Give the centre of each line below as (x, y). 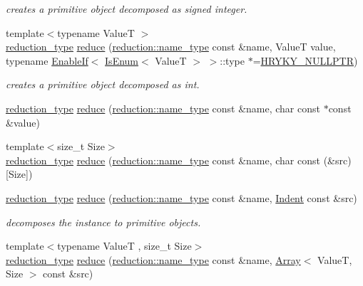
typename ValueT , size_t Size (124, 246)
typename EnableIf (47, 60)
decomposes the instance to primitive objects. (103, 222)
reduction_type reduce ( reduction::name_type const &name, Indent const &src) (181, 197)
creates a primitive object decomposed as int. (103, 84)
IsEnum (122, 60)
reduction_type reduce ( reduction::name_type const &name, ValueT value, (171, 47)
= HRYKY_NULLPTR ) (305, 60)
